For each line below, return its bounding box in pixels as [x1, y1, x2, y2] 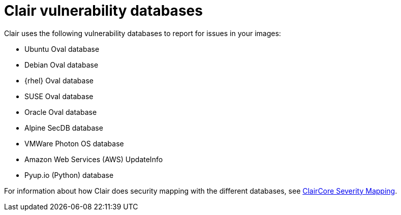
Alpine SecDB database [24, 123, 103, 132]
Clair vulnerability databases [4, 2, 203, 19]
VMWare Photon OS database [24, 139, 124, 148]
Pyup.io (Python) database [24, 170, 114, 179]
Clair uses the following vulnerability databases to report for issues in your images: [4, 28, 281, 38]
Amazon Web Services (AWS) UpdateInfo [24, 155, 163, 164]
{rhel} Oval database [24, 76, 94, 85]
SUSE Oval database [24, 91, 94, 101]
